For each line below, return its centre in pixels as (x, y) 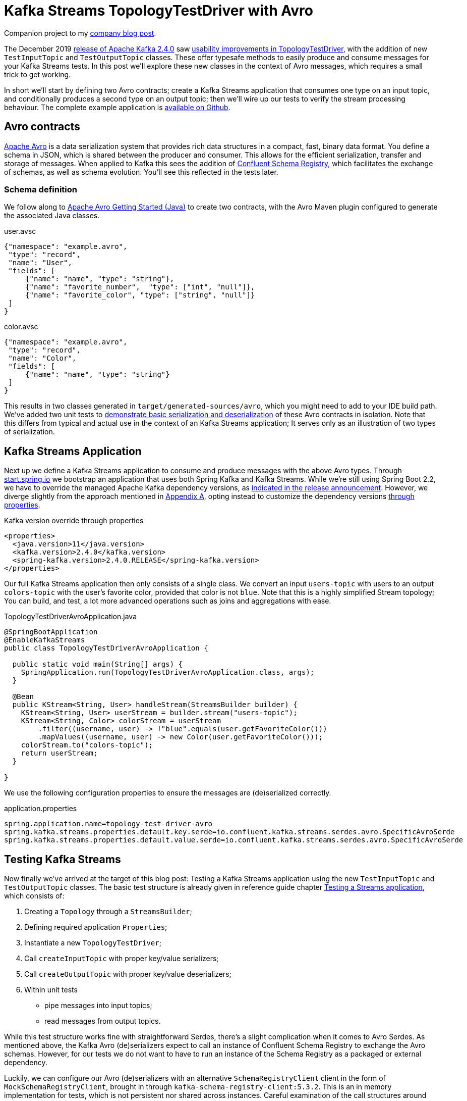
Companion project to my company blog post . (80, 33)
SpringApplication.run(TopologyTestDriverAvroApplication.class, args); (168, 672)
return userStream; (59, 753)
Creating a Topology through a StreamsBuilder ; (108, 912)
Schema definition (41, 189)
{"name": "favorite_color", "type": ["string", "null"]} (140, 295)
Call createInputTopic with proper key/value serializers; (122, 959)
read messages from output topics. (103, 1021)
